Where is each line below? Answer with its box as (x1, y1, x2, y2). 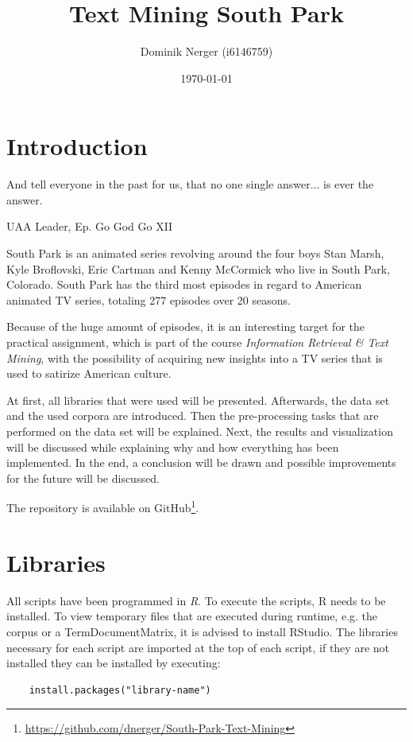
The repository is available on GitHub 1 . (6, 497, 199, 515)
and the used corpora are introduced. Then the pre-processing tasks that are (6, 407, 379, 424)
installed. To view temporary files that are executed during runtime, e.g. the (6, 608, 378, 624)
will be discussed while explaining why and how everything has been (6, 438, 339, 455)
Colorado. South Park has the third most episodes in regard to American (6, 276, 362, 293)
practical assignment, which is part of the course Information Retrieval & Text (6, 334, 388, 350)
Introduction (6, 130, 148, 162)
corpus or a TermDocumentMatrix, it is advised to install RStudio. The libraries (6, 623, 398, 639)
